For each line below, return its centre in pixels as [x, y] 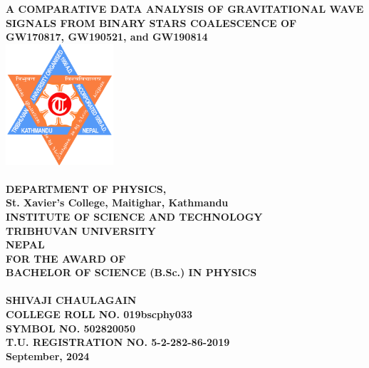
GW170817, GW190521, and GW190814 [107, 37]
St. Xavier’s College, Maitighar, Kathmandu [117, 203]
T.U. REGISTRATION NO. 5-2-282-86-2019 [118, 342]
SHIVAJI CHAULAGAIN [71, 300]
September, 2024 [48, 356]
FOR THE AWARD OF [66, 258]
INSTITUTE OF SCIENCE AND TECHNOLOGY [134, 216]
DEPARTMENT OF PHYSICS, [86, 188]
